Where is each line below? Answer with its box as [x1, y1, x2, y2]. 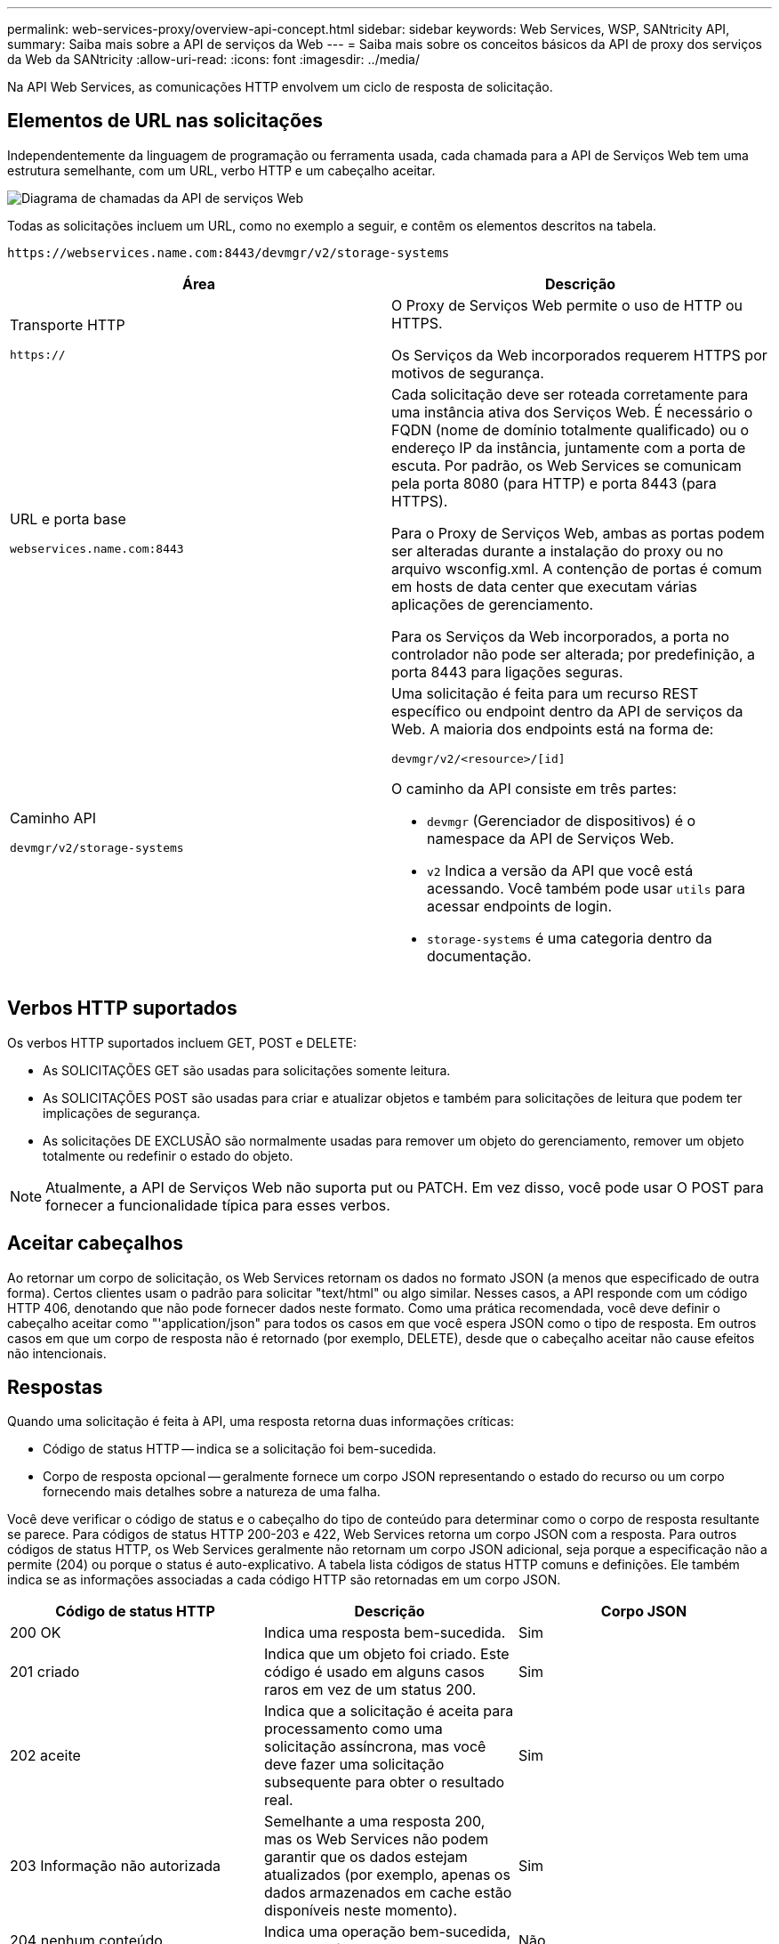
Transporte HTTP [10, 316, 125, 335]
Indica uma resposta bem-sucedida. [263, 1624, 506, 1642]
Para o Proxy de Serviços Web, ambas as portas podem [391, 523, 765, 542]
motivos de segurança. [391, 363, 544, 382]
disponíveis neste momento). [263, 1901, 458, 1920]
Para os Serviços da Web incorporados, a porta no [391, 627, 730, 645]
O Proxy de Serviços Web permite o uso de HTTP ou [391, 296, 743, 314]
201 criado [10, 1663, 80, 1681]
